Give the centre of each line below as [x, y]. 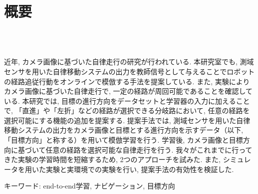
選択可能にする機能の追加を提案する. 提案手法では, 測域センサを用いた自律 [127, 120]
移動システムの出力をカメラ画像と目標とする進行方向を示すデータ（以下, [124, 130]
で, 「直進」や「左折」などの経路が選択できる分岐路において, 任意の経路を [127, 110]
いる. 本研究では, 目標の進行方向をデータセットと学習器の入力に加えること [127, 100]
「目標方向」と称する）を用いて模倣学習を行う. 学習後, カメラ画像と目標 [124, 140]
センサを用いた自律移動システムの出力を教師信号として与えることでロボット [129, 71]
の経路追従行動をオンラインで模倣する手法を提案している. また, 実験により [127, 81]
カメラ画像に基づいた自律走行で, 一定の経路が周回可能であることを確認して [128, 91]
